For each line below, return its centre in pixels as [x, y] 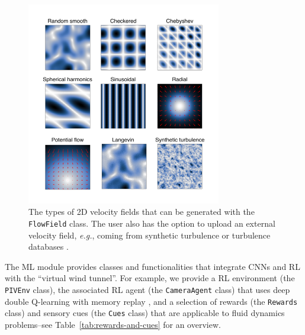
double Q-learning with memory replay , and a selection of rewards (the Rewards [151, 301]
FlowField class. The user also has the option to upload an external [152, 223]
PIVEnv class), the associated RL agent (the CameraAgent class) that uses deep [147, 289]
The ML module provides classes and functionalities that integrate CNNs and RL [152, 266]
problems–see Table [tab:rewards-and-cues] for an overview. [113, 324]
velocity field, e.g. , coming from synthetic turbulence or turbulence [150, 235]
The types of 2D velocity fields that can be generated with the [142, 212]
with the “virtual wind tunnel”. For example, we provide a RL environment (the [150, 278]
